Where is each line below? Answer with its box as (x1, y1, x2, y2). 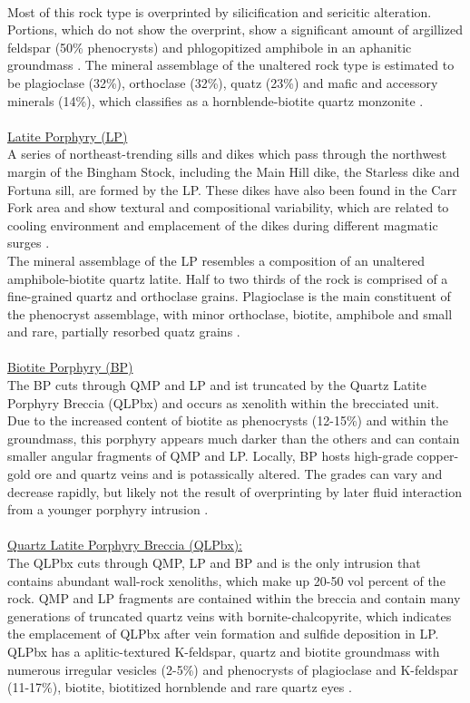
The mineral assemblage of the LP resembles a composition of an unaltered (7, 250, 426, 269)
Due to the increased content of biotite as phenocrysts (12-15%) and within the (7, 411, 448, 430)
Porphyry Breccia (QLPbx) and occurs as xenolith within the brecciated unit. (7, 393, 439, 412)
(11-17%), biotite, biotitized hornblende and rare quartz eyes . (7, 678, 352, 697)
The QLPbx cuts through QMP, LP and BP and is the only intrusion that (7, 553, 421, 571)
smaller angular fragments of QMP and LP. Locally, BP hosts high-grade (7, 446, 413, 465)
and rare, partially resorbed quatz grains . (7, 322, 240, 341)
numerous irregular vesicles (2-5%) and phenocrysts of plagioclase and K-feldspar (7, 659, 458, 679)
